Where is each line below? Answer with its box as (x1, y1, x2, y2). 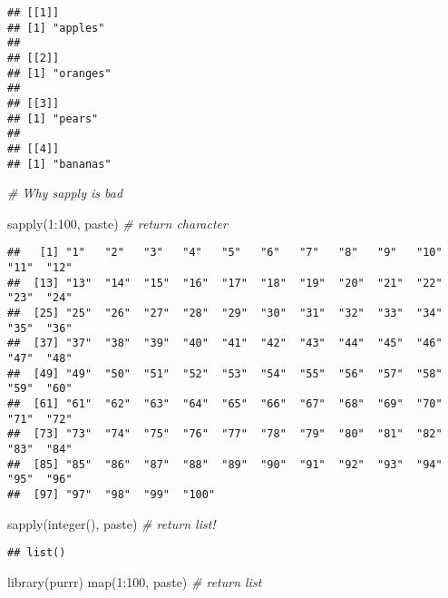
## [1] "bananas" (7, 157, 112, 171)
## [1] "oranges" (7, 66, 112, 80)
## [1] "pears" (7, 112, 99, 125)
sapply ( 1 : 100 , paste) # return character (7, 213, 228, 232)
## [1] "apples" (7, 21, 105, 34)
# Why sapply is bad (7, 183, 123, 202)
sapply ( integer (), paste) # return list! (7, 514, 216, 533)
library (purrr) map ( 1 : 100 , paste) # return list (7, 572, 262, 591)
